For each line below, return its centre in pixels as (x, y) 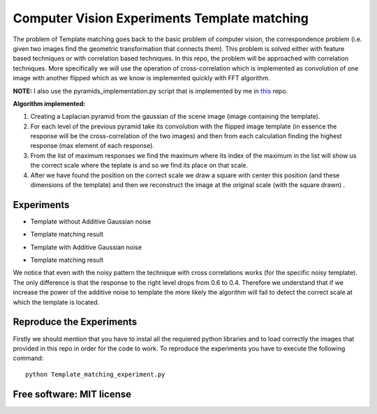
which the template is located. (56, 302)
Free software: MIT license (72, 394)
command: (28, 358)
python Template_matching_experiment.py (95, 374)
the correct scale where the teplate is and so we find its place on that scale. (139, 165)
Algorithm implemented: (49, 103)
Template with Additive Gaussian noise (86, 247)
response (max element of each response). (93, 146)
